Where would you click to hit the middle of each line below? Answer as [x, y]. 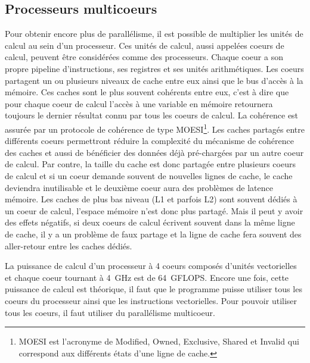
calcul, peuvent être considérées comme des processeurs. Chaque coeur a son [144, 57]
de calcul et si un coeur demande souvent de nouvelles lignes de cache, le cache [149, 175]
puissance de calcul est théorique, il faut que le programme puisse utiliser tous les [154, 289]
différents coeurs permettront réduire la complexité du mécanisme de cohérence [150, 141]
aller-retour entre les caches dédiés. [69, 245]
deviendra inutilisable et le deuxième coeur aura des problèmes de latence [139, 187]
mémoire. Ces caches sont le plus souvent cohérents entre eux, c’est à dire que [147, 92]
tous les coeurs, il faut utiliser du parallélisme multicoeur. [110, 312]
